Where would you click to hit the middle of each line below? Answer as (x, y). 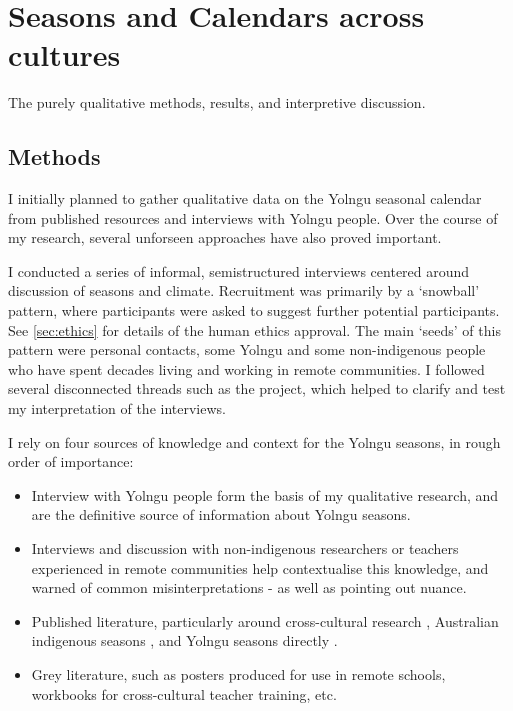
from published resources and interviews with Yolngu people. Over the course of (253, 217)
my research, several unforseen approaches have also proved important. (225, 237)
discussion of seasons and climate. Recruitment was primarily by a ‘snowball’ (244, 290)
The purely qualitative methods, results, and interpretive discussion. (217, 102)
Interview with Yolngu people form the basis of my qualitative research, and (265, 494)
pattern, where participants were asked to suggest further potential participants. (254, 310)
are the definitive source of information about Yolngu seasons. (221, 514)
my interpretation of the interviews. (117, 408)
